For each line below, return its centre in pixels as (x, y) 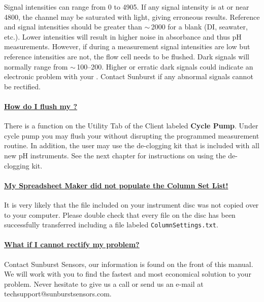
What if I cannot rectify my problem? (72, 244)
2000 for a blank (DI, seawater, (199, 27)
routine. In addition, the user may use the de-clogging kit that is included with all (132, 145)
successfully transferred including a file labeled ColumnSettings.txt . (111, 225)
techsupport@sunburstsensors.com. (58, 294)
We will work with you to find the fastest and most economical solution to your (128, 274)
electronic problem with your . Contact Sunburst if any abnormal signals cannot (129, 76)
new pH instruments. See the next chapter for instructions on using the (115, 155)
